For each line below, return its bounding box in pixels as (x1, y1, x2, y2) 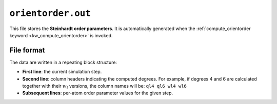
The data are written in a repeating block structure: (9, 59, 117, 65)
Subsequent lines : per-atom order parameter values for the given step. (22, 90, 173, 96)
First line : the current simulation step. (22, 69, 102, 75)
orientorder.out (9, 8, 91, 19)
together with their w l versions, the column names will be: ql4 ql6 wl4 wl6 (22, 83, 187, 90)
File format (9, 46, 45, 55)
